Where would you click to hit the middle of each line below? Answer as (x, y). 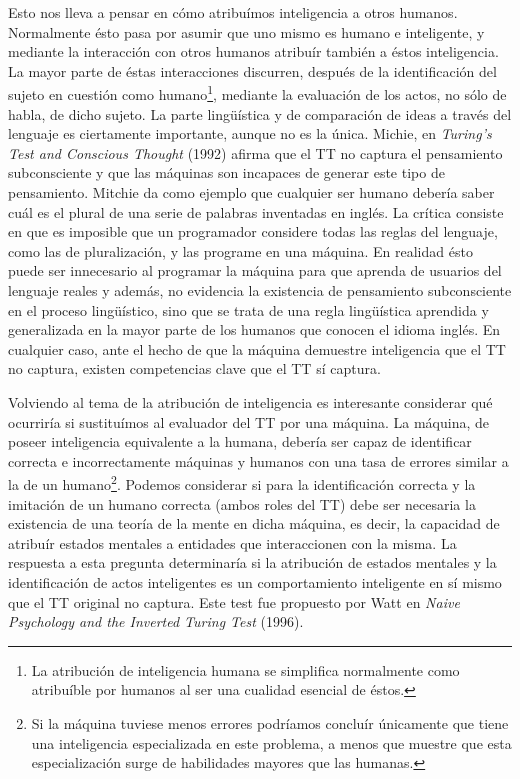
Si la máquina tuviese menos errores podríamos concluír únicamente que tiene (270, 722)
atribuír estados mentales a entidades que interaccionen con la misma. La (232, 542)
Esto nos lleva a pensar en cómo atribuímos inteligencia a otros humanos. (233, 12)
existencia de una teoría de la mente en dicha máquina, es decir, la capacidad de (254, 523)
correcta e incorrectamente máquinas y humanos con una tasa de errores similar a (258, 460)
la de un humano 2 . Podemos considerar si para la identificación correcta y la (242, 482)
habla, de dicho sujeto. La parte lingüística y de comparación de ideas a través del (260, 113)
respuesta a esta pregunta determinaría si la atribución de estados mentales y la (252, 562)
